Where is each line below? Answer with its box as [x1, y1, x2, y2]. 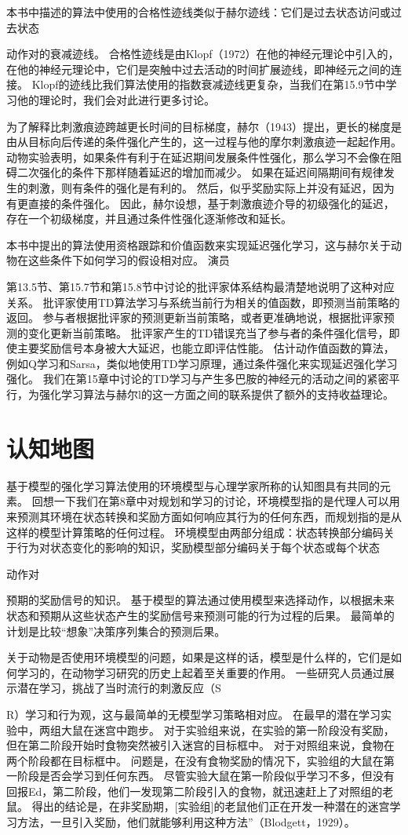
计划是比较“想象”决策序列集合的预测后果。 [6, 622, 226, 639]
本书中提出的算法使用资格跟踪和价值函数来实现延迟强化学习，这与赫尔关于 [6, 236, 391, 253]
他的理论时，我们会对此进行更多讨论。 [16, 91, 215, 108]
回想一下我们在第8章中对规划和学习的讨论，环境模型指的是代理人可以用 [31, 493, 400, 509]
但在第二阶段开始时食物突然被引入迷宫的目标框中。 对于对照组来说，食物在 [6, 737, 395, 753]
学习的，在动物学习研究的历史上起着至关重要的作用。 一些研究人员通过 [16, 664, 384, 680]
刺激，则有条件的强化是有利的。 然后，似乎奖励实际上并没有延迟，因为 [27, 179, 395, 195]
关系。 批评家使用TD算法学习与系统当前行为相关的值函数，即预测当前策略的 [6, 294, 400, 310]
